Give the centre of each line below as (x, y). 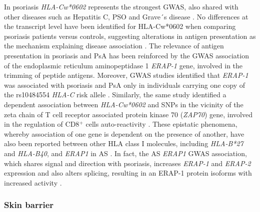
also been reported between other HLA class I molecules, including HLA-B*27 (124, 143)
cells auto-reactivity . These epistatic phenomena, (161, 124)
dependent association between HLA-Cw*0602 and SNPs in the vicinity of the (124, 104)
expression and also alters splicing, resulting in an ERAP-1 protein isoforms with (128, 173)
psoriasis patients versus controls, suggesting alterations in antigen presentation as (130, 36)
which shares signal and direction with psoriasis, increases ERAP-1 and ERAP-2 (127, 163)
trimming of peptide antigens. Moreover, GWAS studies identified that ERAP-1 (126, 75)
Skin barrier (29, 205)
